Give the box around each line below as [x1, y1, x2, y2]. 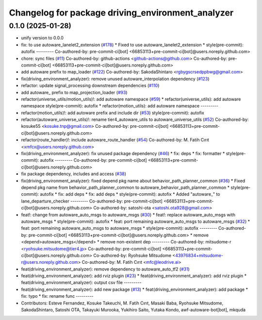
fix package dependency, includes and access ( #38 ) [21, 171, 126, 177]
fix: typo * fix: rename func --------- [21, 293, 94, 299]
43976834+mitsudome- [175, 253, 223, 258]
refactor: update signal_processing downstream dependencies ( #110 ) [21, 83, 160, 88]
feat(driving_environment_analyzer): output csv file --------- [21, 280, 142, 286]
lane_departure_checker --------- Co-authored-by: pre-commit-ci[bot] [21, 198, 163, 204]
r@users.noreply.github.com [21, 259, 78, 265]
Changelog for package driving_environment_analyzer [9, 7, 234, 18]
